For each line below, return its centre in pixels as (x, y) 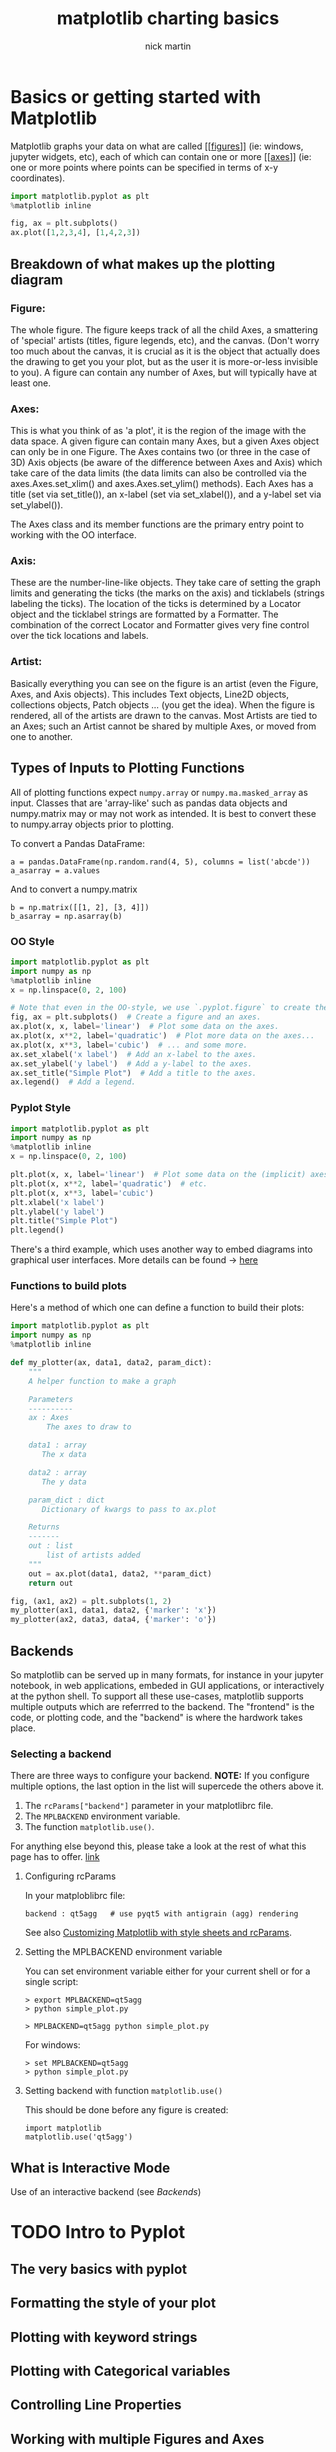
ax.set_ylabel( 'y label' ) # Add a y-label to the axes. (131, 1063)
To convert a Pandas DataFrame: (78, 843)
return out (51, 1583)
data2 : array (57, 1472)
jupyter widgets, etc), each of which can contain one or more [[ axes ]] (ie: (161, 156)
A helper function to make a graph (102, 1381)
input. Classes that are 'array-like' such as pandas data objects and (149, 803)
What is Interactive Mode (90, 2167)
